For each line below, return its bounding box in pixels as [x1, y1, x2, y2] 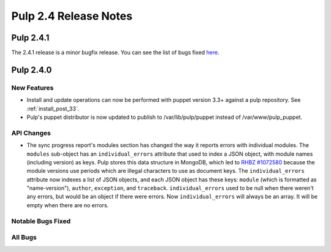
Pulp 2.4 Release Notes [11, 9, 133, 23]
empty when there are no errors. [26, 201, 109, 208]
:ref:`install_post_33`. [26, 105, 80, 112]
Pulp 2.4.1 [11, 32, 50, 43]
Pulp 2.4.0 [11, 64, 52, 75]
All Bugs [11, 233, 37, 242]
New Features [11, 83, 54, 92]
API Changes [11, 129, 51, 137]
